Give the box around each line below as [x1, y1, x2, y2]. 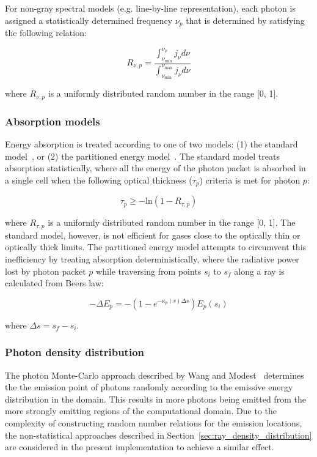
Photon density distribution [5, 344, 144, 360]
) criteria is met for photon [199, 173, 301, 186]
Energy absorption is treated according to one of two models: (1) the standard [5, 138, 298, 150]
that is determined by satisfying [186, 13, 305, 26]
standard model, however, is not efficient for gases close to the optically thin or [5, 228, 301, 241]
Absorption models [5, 113, 100, 128]
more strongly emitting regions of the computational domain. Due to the [5, 404, 277, 417]
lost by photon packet [5, 264, 86, 277]
